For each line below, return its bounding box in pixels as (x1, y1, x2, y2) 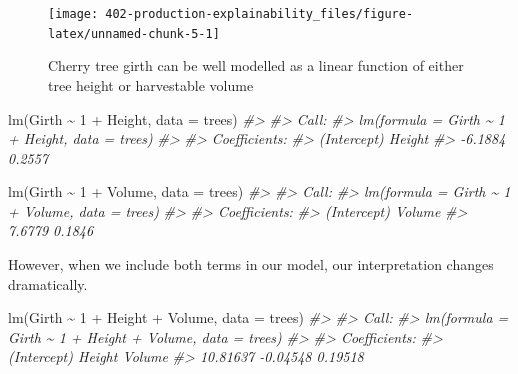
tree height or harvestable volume (48, 74, 254, 95)
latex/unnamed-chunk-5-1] (48, 26, 220, 41)
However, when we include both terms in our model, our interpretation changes (8, 254, 494, 275)
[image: (48, 7, 99, 21)
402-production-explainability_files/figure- (105, 7, 414, 21)
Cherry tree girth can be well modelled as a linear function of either (48, 55, 464, 76)
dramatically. (8, 273, 88, 294)
